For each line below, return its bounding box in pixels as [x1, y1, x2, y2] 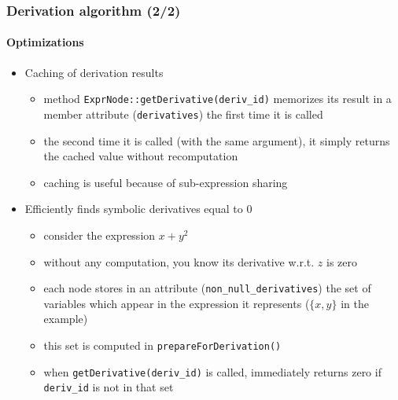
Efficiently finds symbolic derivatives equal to [24, 200, 243, 217]
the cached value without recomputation [43, 148, 238, 164]
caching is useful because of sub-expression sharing [43, 174, 288, 190]
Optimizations [6, 34, 84, 50]
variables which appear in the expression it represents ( [43, 295, 310, 311]
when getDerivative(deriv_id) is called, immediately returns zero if [43, 363, 381, 380]
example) [43, 310, 88, 327]
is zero [326, 253, 358, 270]
